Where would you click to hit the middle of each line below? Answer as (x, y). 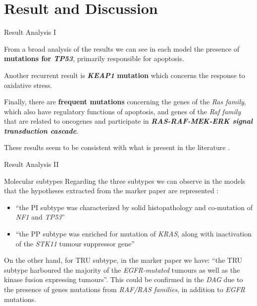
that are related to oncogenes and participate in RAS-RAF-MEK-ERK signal (128, 121)
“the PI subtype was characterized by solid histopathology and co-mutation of (134, 207)
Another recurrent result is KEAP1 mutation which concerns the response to (125, 75)
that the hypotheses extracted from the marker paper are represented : (111, 191)
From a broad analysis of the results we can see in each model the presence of (122, 48)
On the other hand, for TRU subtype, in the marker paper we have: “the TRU (123, 260)
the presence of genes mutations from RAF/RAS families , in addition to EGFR (125, 289)
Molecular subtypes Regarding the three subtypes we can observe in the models (125, 181)
